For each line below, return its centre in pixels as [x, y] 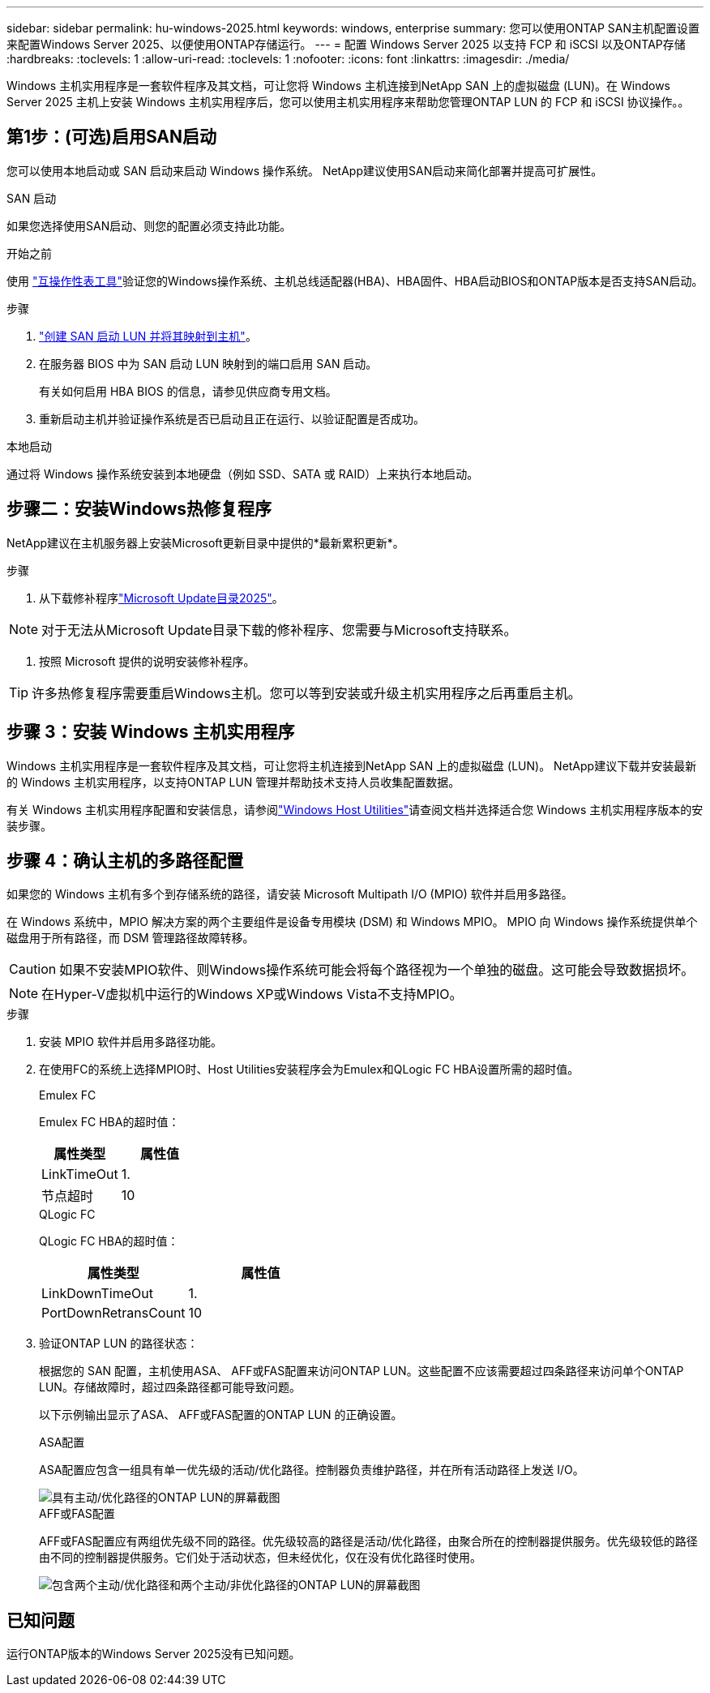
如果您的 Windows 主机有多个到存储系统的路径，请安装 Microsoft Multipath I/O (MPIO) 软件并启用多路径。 [290, 894]
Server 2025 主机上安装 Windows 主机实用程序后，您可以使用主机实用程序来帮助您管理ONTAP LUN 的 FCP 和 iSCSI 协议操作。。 [348, 102]
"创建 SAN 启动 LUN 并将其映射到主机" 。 [148, 336]
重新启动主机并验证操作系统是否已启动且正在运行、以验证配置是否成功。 [232, 418]
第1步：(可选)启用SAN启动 [112, 137]
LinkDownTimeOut [97, 1294]
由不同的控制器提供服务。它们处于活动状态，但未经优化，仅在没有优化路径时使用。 [260, 1558]
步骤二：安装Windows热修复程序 [139, 509]
